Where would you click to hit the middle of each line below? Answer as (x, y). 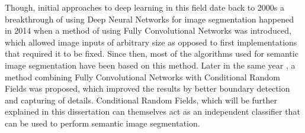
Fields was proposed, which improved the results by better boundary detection (147, 88)
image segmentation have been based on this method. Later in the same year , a (150, 65)
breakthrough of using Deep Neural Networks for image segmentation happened (149, 19)
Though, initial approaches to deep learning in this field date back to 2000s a (145, 7)
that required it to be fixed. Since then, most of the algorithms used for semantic (152, 53)
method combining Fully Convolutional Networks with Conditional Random (142, 77)
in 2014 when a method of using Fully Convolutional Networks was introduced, (148, 30)
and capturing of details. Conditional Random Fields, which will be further (141, 100)
